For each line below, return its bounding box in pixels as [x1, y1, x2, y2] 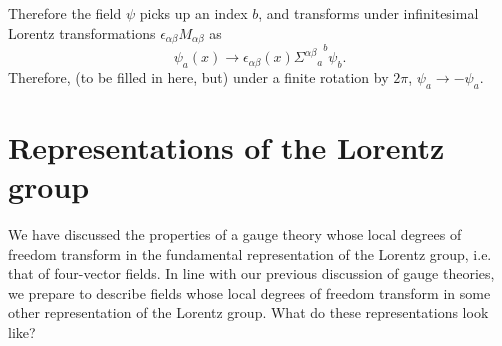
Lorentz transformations [8, 22, 156, 43]
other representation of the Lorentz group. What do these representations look [8, 302, 489, 323]
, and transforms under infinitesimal [258, 3, 479, 23]
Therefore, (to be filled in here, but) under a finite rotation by [8, 66, 389, 87]
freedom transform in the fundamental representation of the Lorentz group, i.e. [8, 243, 492, 264]
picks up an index [139, 3, 248, 23]
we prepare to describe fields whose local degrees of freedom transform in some [8, 282, 491, 303]
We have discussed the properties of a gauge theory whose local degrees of [8, 223, 462, 244]
